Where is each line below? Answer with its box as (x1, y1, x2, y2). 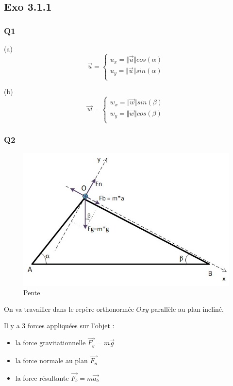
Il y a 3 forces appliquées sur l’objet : (4, 320, 115, 330)
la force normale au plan (15, 355, 88, 366)
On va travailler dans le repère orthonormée (4, 304, 134, 314)
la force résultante (15, 372, 69, 383)
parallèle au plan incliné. (150, 304, 224, 314)
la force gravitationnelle (15, 337, 86, 348)
